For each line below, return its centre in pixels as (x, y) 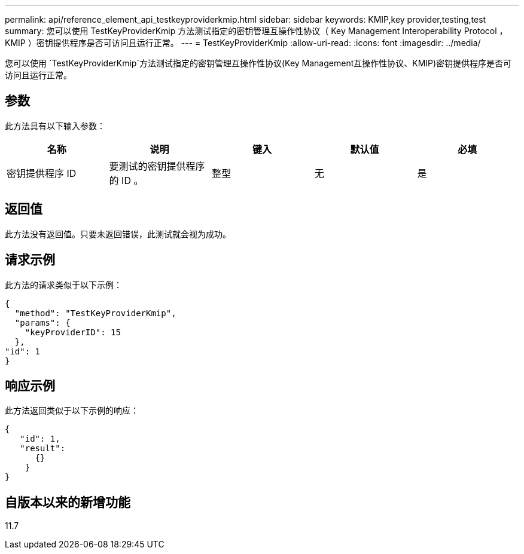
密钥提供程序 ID (42, 173)
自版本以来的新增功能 (68, 502)
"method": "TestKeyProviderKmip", (95, 313)
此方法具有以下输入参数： (55, 126)
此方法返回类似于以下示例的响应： (72, 411)
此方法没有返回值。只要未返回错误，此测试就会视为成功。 (118, 234)
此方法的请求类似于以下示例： (63, 284)
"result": (43, 449)
